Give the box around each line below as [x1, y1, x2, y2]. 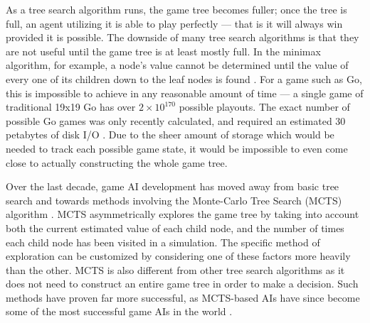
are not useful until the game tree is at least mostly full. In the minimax [6, 43, 321, 58]
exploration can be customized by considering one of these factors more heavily [6, 248, 351, 263]
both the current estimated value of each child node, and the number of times [6, 220, 344, 235]
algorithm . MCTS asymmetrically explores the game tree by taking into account [6, 207, 359, 221]
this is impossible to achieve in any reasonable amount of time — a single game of [6, 85, 364, 100]
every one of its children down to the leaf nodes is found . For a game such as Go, [6, 71, 362, 86]
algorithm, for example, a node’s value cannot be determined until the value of [6, 58, 349, 72]
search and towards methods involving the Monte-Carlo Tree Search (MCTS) [6, 192, 342, 207]
